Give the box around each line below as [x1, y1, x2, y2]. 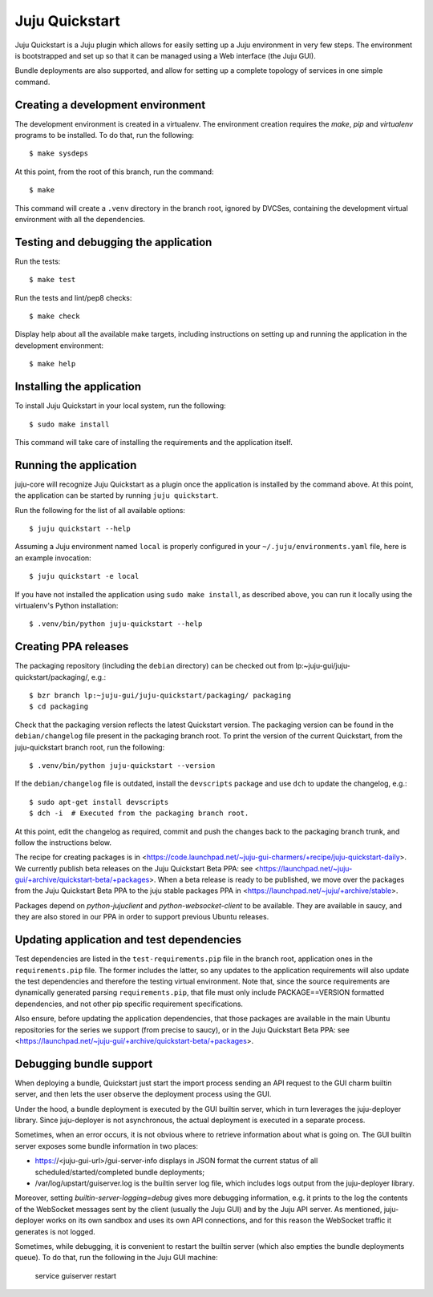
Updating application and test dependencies [14, 933, 242, 947]
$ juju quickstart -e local [29, 572, 140, 581]
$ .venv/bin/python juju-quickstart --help [29, 620, 203, 628]
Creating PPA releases [14, 640, 129, 653]
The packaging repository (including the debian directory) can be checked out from [14, 661, 294, 671]
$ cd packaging [29, 702, 89, 711]
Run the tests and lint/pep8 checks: [14, 293, 132, 302]
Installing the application [14, 380, 142, 394]
